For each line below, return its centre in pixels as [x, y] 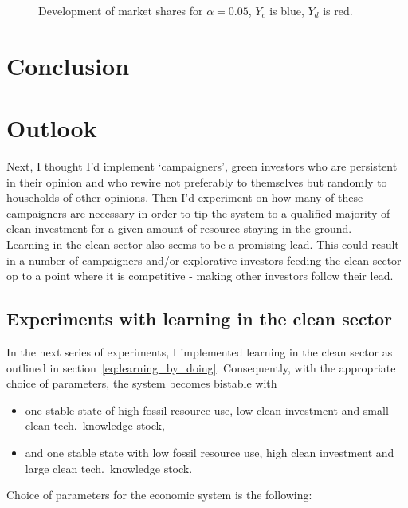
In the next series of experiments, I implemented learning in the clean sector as [200, 352]
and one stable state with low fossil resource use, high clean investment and [210, 453]
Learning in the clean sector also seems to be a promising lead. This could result [203, 244]
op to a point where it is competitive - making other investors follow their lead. [200, 276]
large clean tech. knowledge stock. [109, 468]
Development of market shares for [121, 10]
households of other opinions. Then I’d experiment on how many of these [185, 197]
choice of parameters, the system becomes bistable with [142, 383]
